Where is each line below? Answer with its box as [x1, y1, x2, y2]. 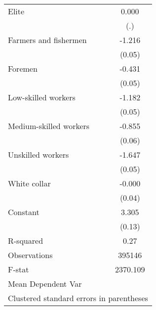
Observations [8, 249, 53, 261]
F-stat [8, 264, 29, 275]
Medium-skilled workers [8, 120, 90, 132]
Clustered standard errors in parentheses [8, 292, 148, 304]
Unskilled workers [8, 149, 69, 160]
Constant [8, 206, 39, 218]
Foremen [8, 63, 38, 74]
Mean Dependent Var [8, 278, 82, 289]
